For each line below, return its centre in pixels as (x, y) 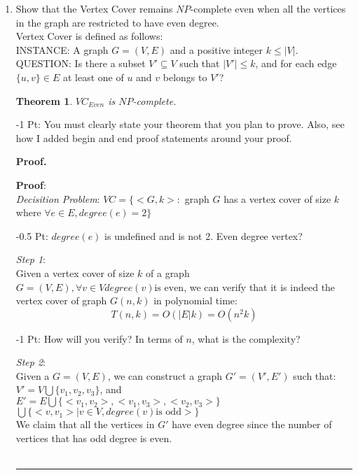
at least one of (93, 77)
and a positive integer (216, 49)
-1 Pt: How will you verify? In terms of (99, 338)
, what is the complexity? (246, 338)
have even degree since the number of (252, 424)
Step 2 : (30, 362)
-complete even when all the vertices (268, 8)
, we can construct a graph (165, 375)
